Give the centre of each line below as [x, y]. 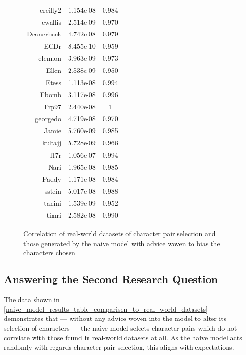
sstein [53, 191]
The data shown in [32, 299]
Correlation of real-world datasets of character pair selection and [120, 234]
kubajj [52, 143]
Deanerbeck [44, 34]
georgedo [48, 118]
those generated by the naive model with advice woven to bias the [122, 243]
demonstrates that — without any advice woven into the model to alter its [115, 318]
